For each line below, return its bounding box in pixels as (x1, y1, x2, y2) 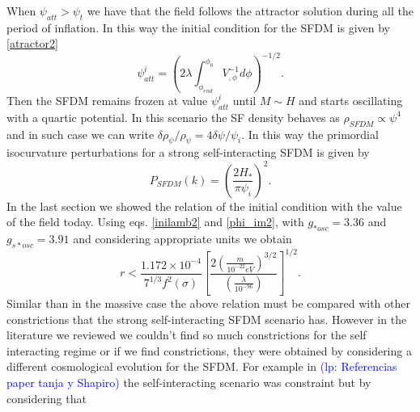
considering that (6, 389, 87, 406)
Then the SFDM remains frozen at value (6, 92, 208, 109)
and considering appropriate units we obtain (73, 229, 292, 246)
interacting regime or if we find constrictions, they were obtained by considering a (6, 342, 412, 359)
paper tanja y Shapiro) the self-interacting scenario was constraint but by (6, 374, 371, 391)
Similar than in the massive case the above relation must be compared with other (6, 295, 410, 312)
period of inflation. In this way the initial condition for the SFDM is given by (6, 19, 390, 36)
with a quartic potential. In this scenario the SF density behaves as (6, 108, 340, 125)
